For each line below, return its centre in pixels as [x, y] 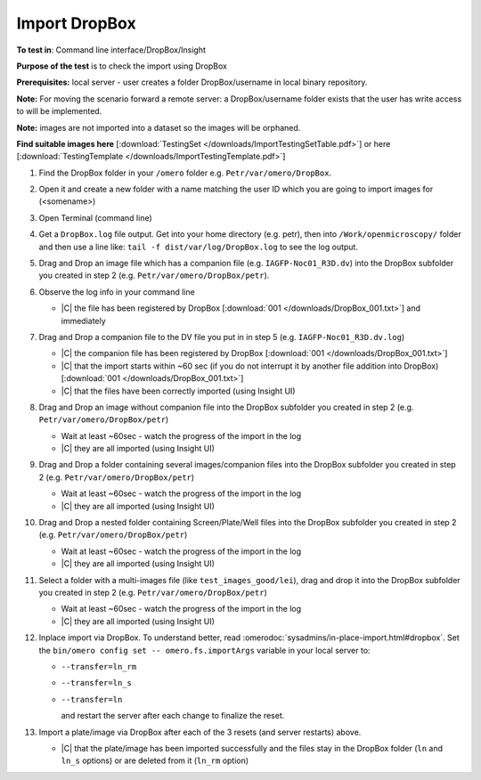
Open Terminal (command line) [96, 217]
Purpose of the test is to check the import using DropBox [122, 66]
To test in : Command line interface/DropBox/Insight [111, 50]
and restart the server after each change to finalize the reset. [173, 716]
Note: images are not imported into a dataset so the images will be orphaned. [159, 127]
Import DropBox [77, 23]
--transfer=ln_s [97, 683]
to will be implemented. [59, 111]
